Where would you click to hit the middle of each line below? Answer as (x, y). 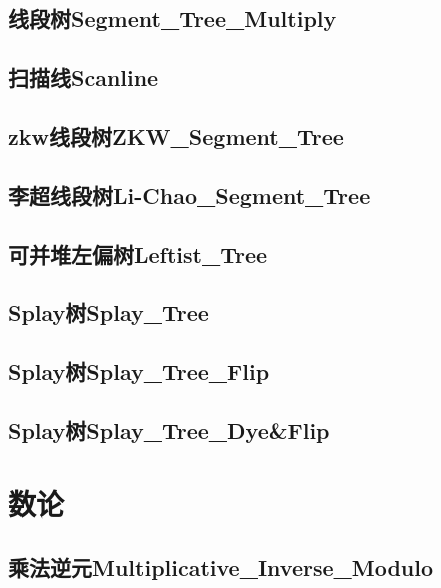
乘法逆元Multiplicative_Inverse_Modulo (221, 567)
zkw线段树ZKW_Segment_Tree (176, 135)
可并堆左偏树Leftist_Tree (138, 253)
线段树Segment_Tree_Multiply (172, 18)
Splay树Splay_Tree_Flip (139, 371)
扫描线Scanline (83, 77)
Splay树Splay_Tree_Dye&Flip (169, 429)
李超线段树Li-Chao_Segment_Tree (189, 194)
